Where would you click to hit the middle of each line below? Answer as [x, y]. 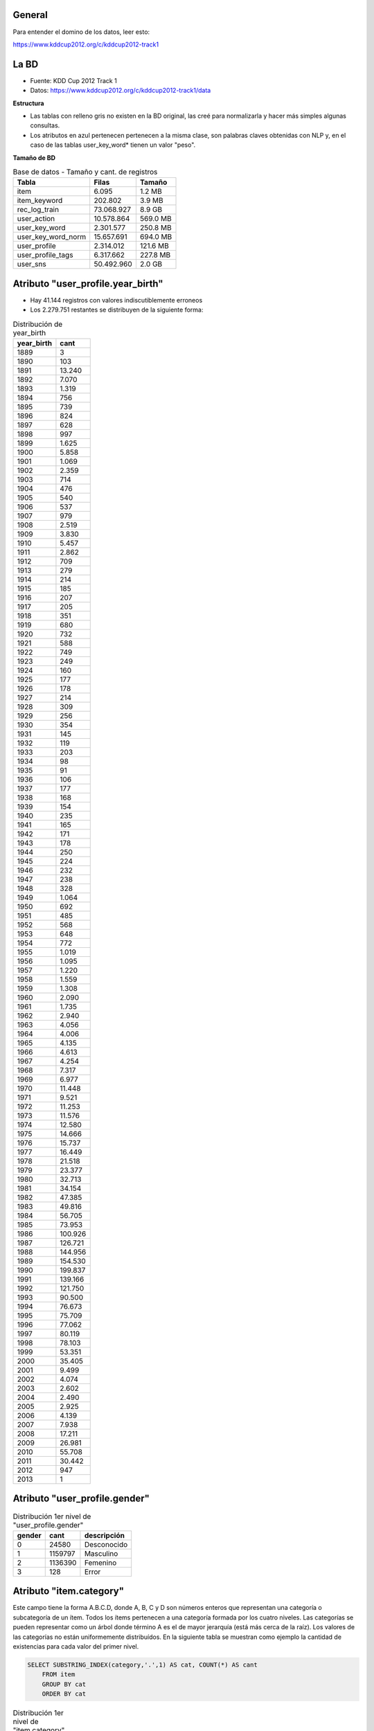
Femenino [100, 1563]
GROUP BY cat [64, 1684]
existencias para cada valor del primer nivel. [76, 1646]
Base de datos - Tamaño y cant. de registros [85, 172]
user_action [36, 219]
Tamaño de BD [34, 158]
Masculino [101, 1553]
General [30, 15]
